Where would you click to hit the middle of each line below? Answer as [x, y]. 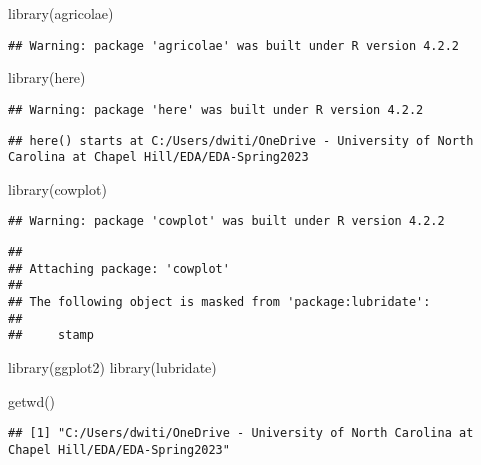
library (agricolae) [61, 13]
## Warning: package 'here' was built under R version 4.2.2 [216, 109]
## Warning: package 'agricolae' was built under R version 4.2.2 [234, 45]
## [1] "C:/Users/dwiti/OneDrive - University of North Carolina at [241, 433]
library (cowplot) [57, 188]
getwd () [32, 400]
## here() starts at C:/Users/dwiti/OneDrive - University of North [241, 140]
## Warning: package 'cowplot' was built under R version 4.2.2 [226, 221]
